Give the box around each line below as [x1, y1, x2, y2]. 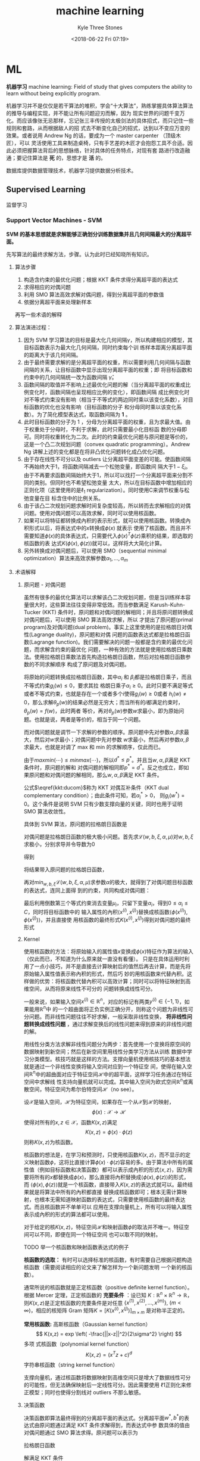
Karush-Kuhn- [150, 601, 186, 608]
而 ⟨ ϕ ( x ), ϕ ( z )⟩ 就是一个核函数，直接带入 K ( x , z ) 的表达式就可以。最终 [23, 1181, 188, 1188]
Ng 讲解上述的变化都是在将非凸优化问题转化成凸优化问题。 [23, 448, 168, 455]
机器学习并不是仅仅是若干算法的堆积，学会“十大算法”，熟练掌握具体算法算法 [6, 102, 193, 109]
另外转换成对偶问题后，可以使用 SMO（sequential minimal [23, 547, 167, 555]
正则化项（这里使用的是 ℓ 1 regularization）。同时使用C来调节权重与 [23, 486, 185, 495]
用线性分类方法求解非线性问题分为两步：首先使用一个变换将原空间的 [23, 1040, 191, 1047]
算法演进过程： [14, 324, 52, 331]
